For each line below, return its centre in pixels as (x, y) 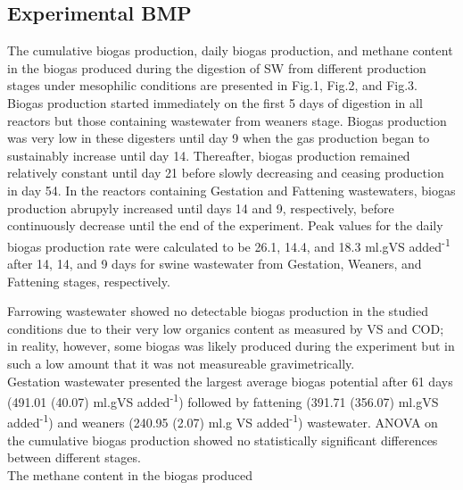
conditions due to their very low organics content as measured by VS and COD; (226, 328)
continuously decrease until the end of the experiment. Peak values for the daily (225, 225)
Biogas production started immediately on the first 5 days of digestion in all (215, 102)
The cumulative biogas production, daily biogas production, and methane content (230, 50)
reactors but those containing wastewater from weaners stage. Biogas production (227, 120)
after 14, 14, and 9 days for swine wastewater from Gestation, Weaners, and (215, 263)
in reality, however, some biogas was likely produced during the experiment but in (231, 346)
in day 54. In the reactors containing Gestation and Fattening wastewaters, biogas (231, 190)
